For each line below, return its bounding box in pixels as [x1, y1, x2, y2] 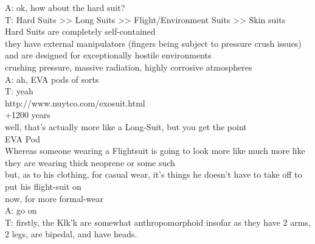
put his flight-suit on [5, 180, 81, 192]
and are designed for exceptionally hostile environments [5, 49, 212, 61]
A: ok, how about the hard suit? [5, 1, 125, 13]
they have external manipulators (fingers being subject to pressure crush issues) [5, 37, 302, 49]
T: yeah [5, 85, 33, 97]
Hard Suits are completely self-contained [5, 25, 156, 38]
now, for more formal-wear [5, 192, 103, 204]
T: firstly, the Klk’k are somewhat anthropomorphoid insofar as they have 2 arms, [5, 215, 311, 228]
